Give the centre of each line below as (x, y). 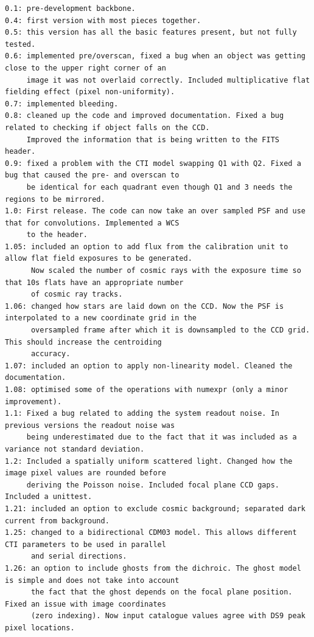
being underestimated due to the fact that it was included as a (162, 437)
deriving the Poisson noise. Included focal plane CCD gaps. (153, 485)
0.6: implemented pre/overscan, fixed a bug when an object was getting (155, 56)
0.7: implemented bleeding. (62, 104)
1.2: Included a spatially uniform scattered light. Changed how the (149, 461)
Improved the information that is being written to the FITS (153, 139)
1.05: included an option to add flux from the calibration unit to (147, 246)
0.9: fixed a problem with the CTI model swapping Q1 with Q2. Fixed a (153, 163)
